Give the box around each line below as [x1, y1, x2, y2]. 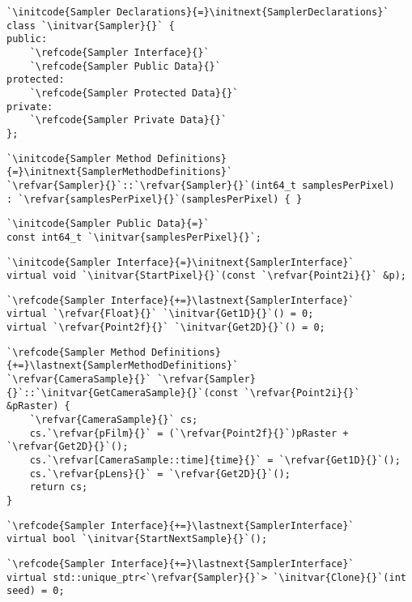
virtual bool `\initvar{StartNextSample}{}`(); [6, 533, 268, 545]
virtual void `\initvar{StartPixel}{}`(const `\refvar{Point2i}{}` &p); [6, 270, 406, 282]
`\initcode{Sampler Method [6, 152, 151, 164]
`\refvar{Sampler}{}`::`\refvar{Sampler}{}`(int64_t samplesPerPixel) [6, 179, 395, 191]
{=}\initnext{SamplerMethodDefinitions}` [6, 166, 233, 178]
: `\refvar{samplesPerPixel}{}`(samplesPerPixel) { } [6, 193, 303, 205]
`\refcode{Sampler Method [6, 346, 146, 358]
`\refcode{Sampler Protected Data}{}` [29, 87, 239, 99]
